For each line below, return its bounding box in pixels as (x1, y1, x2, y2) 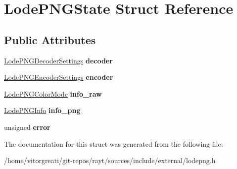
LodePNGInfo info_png (4, 105, 81, 115)
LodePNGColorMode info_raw (4, 88, 102, 99)
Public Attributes (4, 32, 96, 47)
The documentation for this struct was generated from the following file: (4, 138, 223, 149)
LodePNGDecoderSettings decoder (4, 55, 113, 65)
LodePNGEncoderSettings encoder (4, 72, 113, 82)
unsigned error (4, 121, 50, 132)
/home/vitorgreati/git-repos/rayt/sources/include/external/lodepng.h (4, 155, 216, 166)
